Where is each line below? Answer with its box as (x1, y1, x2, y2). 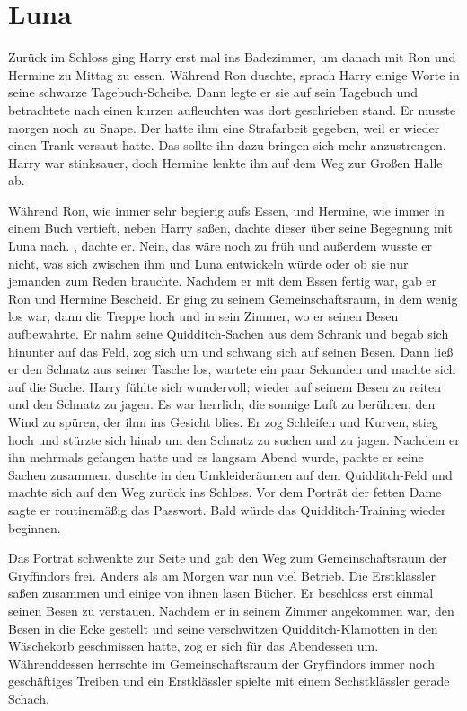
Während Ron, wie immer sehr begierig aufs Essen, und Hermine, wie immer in (8, 200, 445, 219)
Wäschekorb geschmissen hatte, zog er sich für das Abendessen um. (8, 636, 379, 655)
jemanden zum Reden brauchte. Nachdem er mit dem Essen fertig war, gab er (8, 271, 437, 290)
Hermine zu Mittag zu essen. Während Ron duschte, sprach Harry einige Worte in (8, 65, 460, 84)
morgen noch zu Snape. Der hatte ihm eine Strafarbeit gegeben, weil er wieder (8, 118, 440, 137)
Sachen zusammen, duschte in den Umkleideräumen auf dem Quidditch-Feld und (8, 465, 453, 484)
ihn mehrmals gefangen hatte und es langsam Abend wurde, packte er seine (8, 448, 424, 467)
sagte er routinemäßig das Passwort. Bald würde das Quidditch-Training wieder (8, 500, 446, 519)
